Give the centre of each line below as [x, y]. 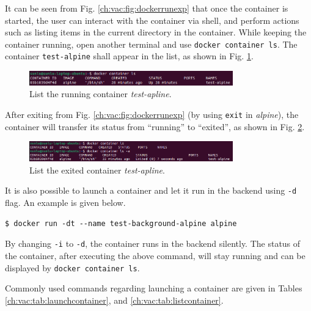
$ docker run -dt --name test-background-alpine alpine [121, 223]
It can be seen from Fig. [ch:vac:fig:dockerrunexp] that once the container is [147, 8]
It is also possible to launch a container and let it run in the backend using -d [151, 190]
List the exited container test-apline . [97, 170]
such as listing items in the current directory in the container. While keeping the [156, 32]
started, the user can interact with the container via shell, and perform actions [152, 20]
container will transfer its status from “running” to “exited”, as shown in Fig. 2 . [155, 126]
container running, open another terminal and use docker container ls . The [151, 44]
